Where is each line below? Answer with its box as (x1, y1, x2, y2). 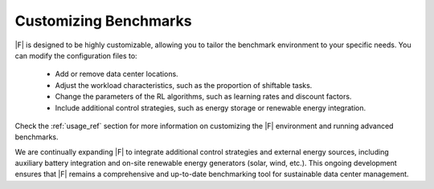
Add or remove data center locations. (55, 69, 178, 79)
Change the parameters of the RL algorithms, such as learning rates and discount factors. (55, 92, 352, 102)
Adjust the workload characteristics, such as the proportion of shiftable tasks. (55, 80, 313, 90)
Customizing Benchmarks (14, 12, 192, 30)
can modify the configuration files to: (14, 50, 137, 60)
